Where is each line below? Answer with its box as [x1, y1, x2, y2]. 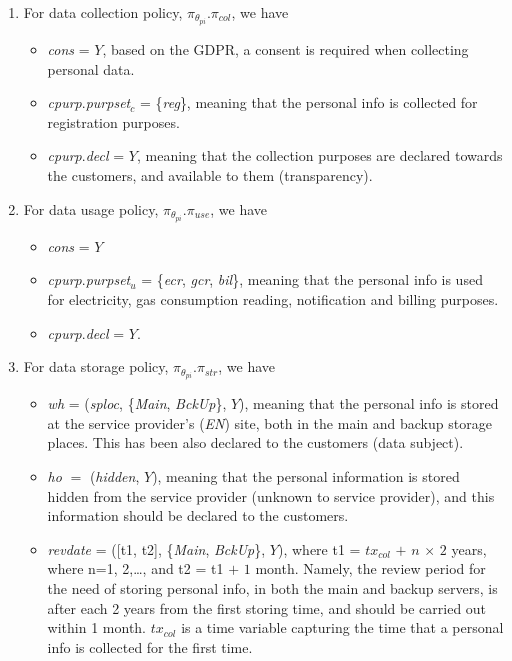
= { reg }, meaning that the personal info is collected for [139, 92, 478, 113]
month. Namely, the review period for [255, 558, 486, 579]
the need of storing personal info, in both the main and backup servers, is [47, 577, 498, 598]
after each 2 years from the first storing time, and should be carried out [47, 597, 487, 618]
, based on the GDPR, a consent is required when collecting [102, 39, 469, 60]
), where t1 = [277, 538, 361, 559]
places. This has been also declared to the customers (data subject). [47, 432, 464, 453]
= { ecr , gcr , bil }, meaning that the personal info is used [141, 269, 483, 290]
